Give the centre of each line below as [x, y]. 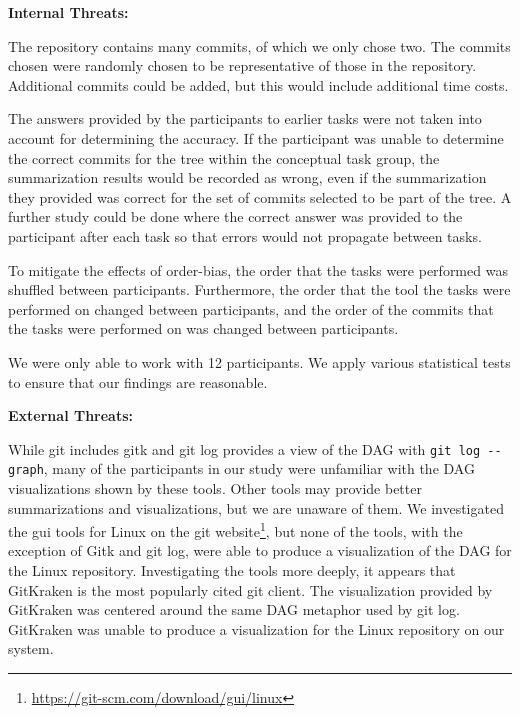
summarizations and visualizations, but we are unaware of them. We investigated [256, 507]
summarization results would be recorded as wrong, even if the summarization [247, 177]
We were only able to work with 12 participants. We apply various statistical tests [259, 361]
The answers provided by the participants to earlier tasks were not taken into [245, 118]
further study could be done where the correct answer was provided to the [235, 216]
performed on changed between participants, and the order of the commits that [251, 308]
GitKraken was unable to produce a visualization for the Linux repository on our [256, 628]
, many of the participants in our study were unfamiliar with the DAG [259, 468]
